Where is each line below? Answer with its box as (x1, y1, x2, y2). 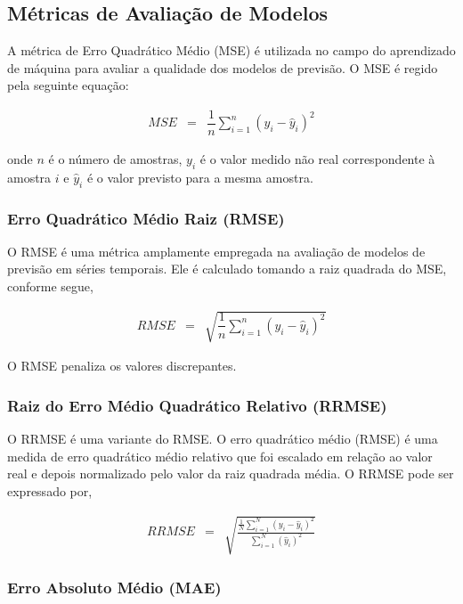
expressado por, (7, 481, 93, 500)
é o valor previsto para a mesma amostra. (86, 167, 313, 186)
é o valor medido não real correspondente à (199, 150, 435, 168)
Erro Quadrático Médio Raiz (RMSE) (7, 207, 285, 229)
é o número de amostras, (48, 150, 183, 168)
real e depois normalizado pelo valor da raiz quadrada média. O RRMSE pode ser (7, 464, 454, 483)
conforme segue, (7, 277, 93, 296)
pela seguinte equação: (7, 76, 129, 94)
